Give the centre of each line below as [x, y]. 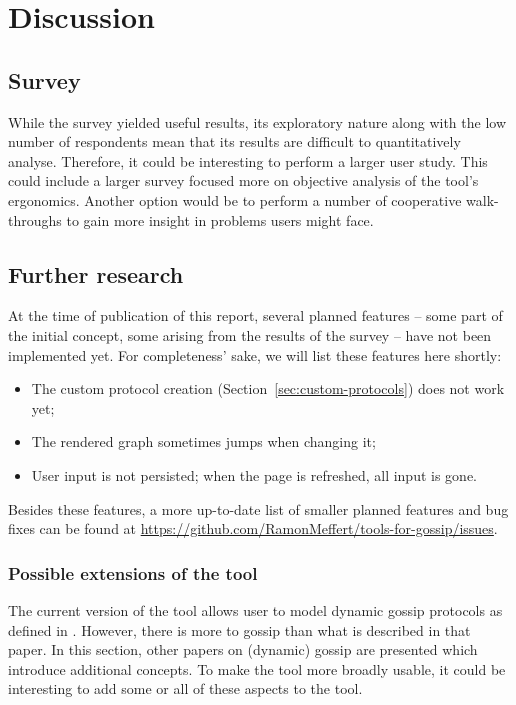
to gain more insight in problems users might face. [220, 219]
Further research [96, 273]
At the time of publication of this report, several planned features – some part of [255, 315]
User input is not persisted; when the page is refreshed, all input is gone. [254, 474]
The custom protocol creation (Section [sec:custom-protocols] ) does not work [268, 388]
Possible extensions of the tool [133, 572]
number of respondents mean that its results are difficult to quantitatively [234, 141]
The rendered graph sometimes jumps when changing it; [203, 441]
